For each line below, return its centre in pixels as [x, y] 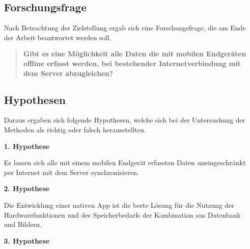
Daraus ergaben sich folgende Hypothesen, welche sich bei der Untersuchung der [125, 120]
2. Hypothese [27, 188]
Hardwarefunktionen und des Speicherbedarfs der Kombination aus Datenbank [122, 214]
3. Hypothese [27, 240]
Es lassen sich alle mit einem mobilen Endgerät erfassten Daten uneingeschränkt [125, 162]
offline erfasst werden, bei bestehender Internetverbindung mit [132, 63]
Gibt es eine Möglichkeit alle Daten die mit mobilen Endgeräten [135, 54]
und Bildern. [23, 224]
